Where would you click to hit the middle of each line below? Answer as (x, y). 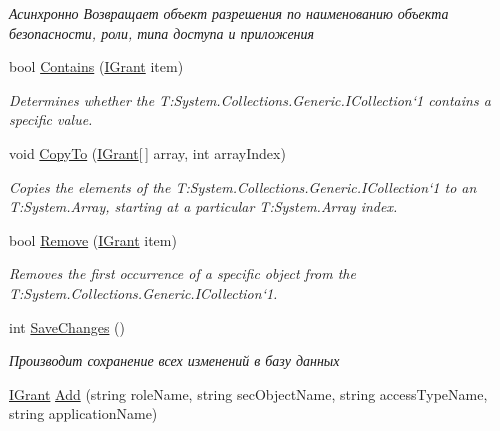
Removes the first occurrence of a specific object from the (182, 273)
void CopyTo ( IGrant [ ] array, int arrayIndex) (147, 152)
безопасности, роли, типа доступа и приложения (162, 32)
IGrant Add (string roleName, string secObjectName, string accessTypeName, (248, 393)
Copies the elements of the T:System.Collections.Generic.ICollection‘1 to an (243, 186)
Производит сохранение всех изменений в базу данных (174, 360)
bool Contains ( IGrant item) (96, 66)
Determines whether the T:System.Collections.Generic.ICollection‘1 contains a (250, 99)
